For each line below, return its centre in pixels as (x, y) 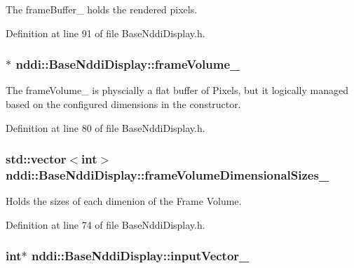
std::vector (36, 159)
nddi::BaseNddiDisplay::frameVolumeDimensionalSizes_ (168, 175)
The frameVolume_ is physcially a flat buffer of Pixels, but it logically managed (177, 90)
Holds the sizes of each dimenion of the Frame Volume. (124, 201)
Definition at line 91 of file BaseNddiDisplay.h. (105, 33)
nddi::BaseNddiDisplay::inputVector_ (140, 256)
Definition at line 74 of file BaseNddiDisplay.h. (105, 224)
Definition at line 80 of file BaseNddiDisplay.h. (105, 127)
